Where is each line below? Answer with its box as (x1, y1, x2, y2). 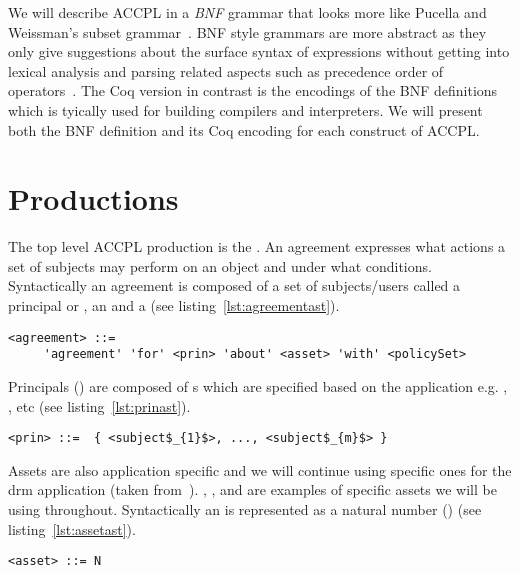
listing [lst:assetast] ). (8, 518, 136, 539)
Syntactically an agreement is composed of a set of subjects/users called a (8, 275, 461, 296)
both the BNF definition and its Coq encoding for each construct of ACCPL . (8, 119, 480, 140)
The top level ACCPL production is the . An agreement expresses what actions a (8, 236, 506, 257)
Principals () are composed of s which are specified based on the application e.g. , (8, 375, 508, 396)
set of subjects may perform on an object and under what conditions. (8, 255, 432, 276)
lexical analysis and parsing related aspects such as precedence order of (8, 60, 444, 81)
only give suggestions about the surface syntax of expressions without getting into (8, 41, 510, 62)
